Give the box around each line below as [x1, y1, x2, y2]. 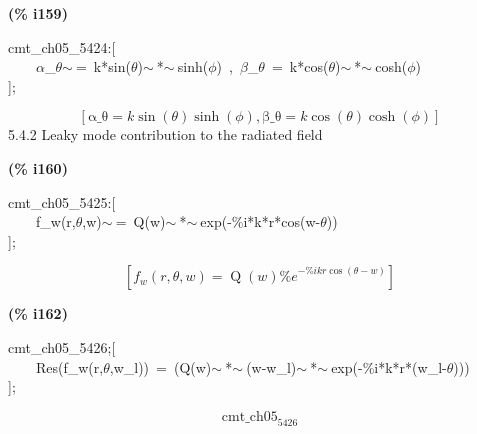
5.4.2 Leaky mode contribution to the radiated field [8, 124, 323, 145]
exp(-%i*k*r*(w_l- [331, 356, 447, 377]
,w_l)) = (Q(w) [109, 356, 212, 377]
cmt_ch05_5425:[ [8, 191, 116, 212]
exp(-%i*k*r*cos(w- [200, 211, 321, 232]
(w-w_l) [246, 356, 297, 377]
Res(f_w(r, [35, 356, 104, 377]
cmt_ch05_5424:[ [8, 36, 116, 57]
